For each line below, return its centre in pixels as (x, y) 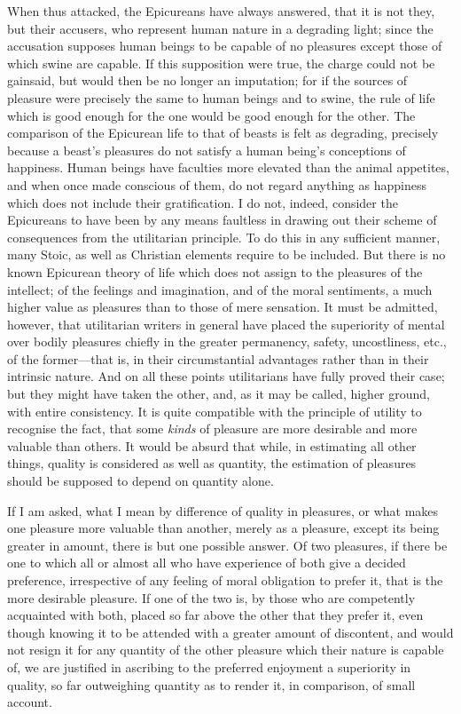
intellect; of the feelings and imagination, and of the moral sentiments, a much (220, 289)
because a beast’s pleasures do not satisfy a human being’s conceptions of (207, 150)
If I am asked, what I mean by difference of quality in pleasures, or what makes (223, 510)
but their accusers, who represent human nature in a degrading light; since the (220, 28)
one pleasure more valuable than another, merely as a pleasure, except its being (223, 528)
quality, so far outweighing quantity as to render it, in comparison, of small (211, 684)
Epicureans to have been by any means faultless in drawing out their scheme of (222, 220)
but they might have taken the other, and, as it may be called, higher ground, (219, 394)
